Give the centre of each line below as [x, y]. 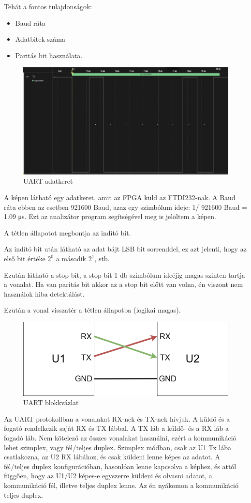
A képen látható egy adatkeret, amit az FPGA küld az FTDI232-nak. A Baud [120, 197]
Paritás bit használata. [49, 55]
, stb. [102, 259]
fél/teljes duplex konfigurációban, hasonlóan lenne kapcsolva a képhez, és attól [120, 466]
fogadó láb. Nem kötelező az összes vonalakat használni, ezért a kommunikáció [120, 437]
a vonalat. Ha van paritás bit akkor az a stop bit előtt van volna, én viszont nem [124, 284]
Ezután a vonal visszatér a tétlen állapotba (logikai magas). [92, 310]
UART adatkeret [48, 181]
